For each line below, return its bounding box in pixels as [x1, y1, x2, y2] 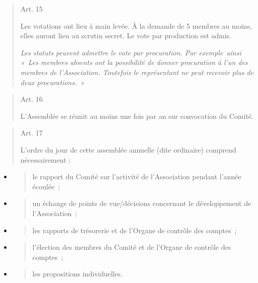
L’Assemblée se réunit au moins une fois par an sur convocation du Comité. [20, 110, 253, 121]
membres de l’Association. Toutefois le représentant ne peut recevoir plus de [20, 66, 254, 77]
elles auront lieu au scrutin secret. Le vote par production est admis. [20, 30, 231, 41]
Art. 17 [20, 127, 43, 138]
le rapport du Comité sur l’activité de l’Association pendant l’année [32, 171, 241, 182]
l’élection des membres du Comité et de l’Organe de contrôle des [32, 242, 231, 252]
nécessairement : [20, 154, 71, 165]
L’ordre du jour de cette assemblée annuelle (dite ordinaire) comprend [20, 144, 236, 155]
